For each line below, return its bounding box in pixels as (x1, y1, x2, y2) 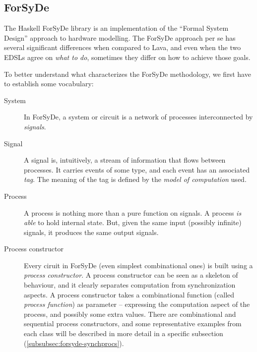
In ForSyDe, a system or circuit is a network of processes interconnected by (24, 112, 253, 122)
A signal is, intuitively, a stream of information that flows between (24, 155, 226, 165)
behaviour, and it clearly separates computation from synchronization (24, 280, 236, 290)
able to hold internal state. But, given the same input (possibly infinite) (24, 217, 242, 228)
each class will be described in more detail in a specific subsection (24, 328, 223, 339)
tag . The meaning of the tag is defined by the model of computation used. (24, 174, 247, 184)
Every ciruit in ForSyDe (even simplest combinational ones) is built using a (24, 260, 253, 270)
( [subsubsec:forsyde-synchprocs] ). (24, 338, 124, 348)
